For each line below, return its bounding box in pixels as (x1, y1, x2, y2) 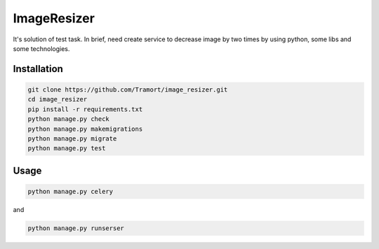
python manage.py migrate (27, 134, 117, 143)
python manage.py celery (27, 187, 114, 195)
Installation (13, 63, 63, 75)
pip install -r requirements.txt (27, 105, 143, 113)
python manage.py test (27, 144, 106, 152)
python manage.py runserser (27, 224, 124, 232)
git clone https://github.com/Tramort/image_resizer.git (27, 85, 228, 94)
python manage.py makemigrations (27, 124, 143, 133)
